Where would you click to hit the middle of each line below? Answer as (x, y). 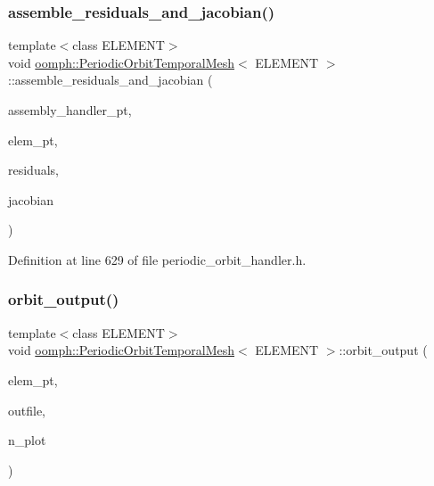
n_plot (27, 440)
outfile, (27, 410)
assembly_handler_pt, (70, 110)
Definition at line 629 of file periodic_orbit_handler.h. (157, 259)
